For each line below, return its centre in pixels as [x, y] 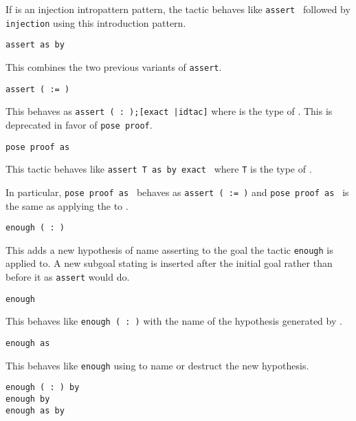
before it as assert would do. [68, 277]
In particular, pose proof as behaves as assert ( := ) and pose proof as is [177, 192]
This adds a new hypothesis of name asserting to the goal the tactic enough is [169, 249]
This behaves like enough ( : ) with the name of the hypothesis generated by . [174, 321]
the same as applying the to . [67, 205]
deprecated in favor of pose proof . [79, 124]
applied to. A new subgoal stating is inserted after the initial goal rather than [169, 263]
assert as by [35, 45]
